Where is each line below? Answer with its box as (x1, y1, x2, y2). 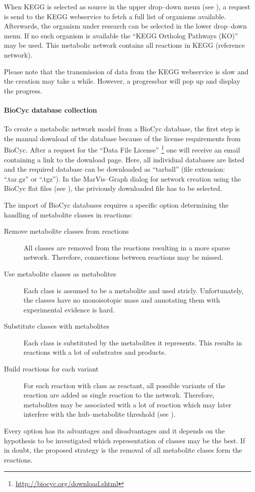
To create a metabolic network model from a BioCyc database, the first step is (4, 123, 240, 134)
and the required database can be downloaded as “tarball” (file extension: (4, 164, 225, 174)
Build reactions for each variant (4, 364, 99, 374)
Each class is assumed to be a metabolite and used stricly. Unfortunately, (24, 285, 244, 295)
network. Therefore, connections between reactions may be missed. (24, 252, 224, 262)
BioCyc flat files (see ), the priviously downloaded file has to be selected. (4, 183, 222, 193)
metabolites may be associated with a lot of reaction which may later (24, 399, 231, 409)
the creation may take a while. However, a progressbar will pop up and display (4, 76, 240, 86)
